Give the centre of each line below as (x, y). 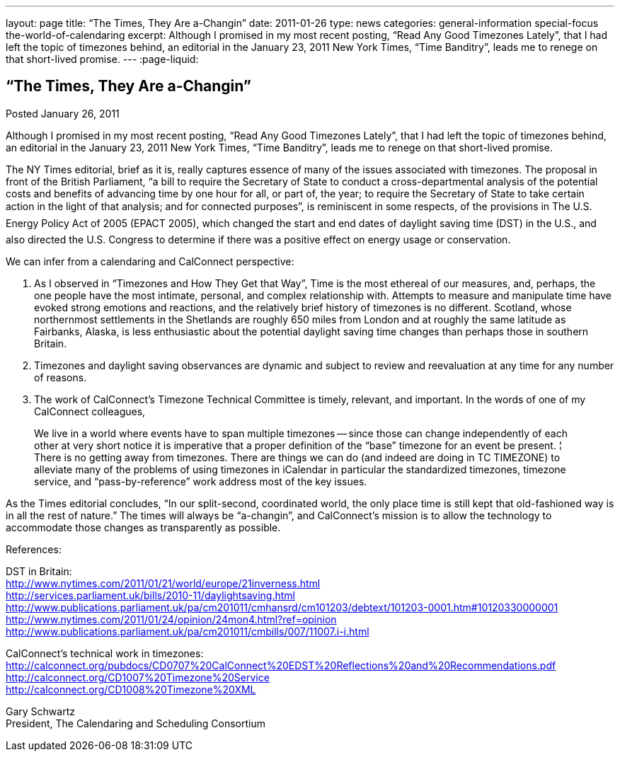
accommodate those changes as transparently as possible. (143, 527)
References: (34, 549)
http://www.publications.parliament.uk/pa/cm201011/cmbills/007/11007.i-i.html (188, 631)
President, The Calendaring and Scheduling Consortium (136, 723)
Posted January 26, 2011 (63, 113)
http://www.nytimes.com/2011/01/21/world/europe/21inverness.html (163, 583)
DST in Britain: (39, 571)
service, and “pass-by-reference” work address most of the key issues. (201, 481)
